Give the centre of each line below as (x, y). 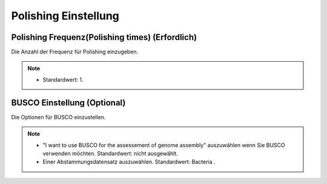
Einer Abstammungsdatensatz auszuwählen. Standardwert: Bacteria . (129, 162)
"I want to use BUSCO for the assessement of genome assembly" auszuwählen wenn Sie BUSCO (164, 145)
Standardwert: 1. (63, 79)
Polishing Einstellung (65, 16)
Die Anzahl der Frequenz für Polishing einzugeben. (75, 52)
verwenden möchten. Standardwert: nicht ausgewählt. (111, 153)
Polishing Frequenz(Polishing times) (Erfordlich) (104, 37)
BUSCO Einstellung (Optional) (68, 103)
